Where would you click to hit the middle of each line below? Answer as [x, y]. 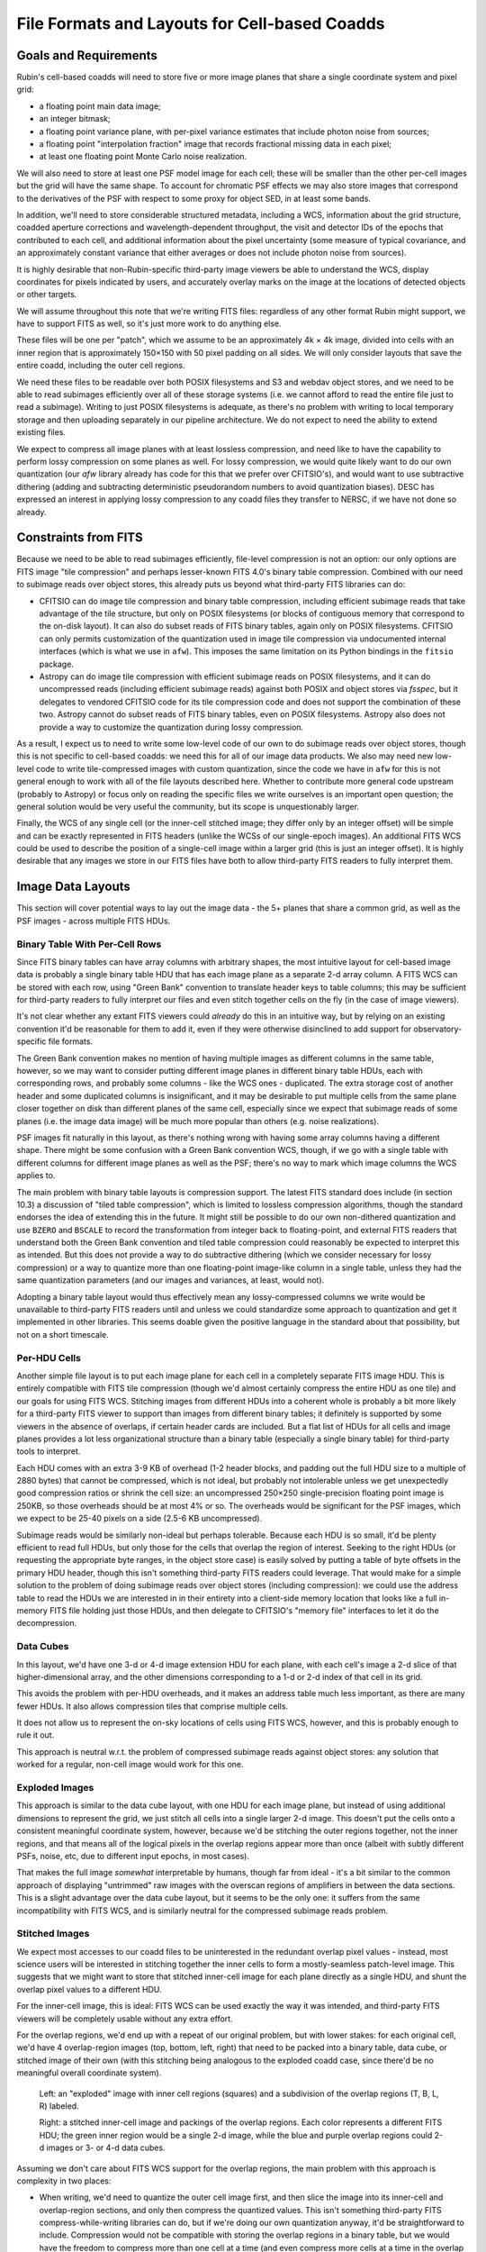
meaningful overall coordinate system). [89, 2073]
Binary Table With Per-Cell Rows [89, 944]
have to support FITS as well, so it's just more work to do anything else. [149, 323]
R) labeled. [59, 2106]
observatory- [438, 1029]
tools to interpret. [49, 1451]
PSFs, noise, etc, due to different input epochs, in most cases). [133, 1856]
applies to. [36, 1176]
